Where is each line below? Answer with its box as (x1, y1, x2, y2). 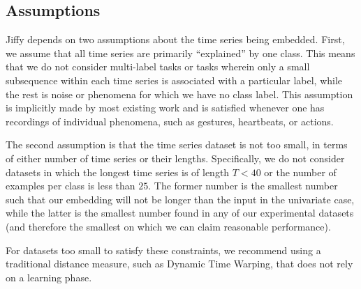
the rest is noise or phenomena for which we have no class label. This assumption (6, 86, 353, 101)
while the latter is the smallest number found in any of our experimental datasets (6, 205, 354, 220)
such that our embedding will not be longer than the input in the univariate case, (6, 192, 355, 206)
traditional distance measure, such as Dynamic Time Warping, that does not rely (6, 256, 353, 271)
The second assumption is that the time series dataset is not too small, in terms (6, 137, 348, 152)
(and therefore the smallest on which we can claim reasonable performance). (6, 219, 331, 233)
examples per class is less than (6, 178, 135, 193)
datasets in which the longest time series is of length (6, 164, 230, 179)
